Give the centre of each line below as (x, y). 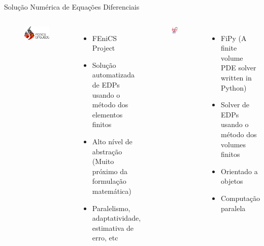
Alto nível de (112, 141)
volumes (234, 144)
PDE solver (239, 68)
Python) (234, 87)
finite (229, 48)
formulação (109, 181)
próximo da (110, 171)
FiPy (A (234, 38)
